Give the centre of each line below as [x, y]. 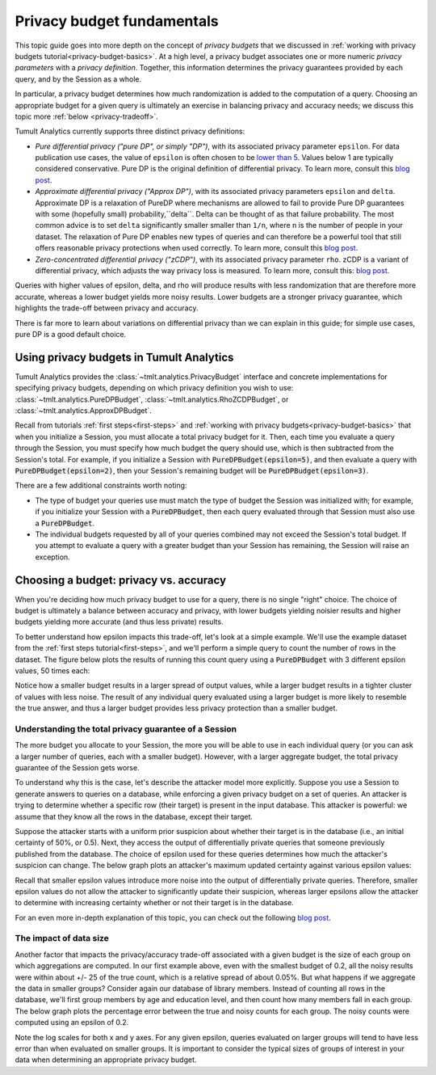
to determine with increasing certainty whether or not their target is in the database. [154, 903]
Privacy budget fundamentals [117, 21]
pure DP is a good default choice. [71, 334]
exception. [52, 557]
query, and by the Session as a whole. [78, 79]
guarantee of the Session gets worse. [78, 768]
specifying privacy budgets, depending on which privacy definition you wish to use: [154, 388]
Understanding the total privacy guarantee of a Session [126, 729]
